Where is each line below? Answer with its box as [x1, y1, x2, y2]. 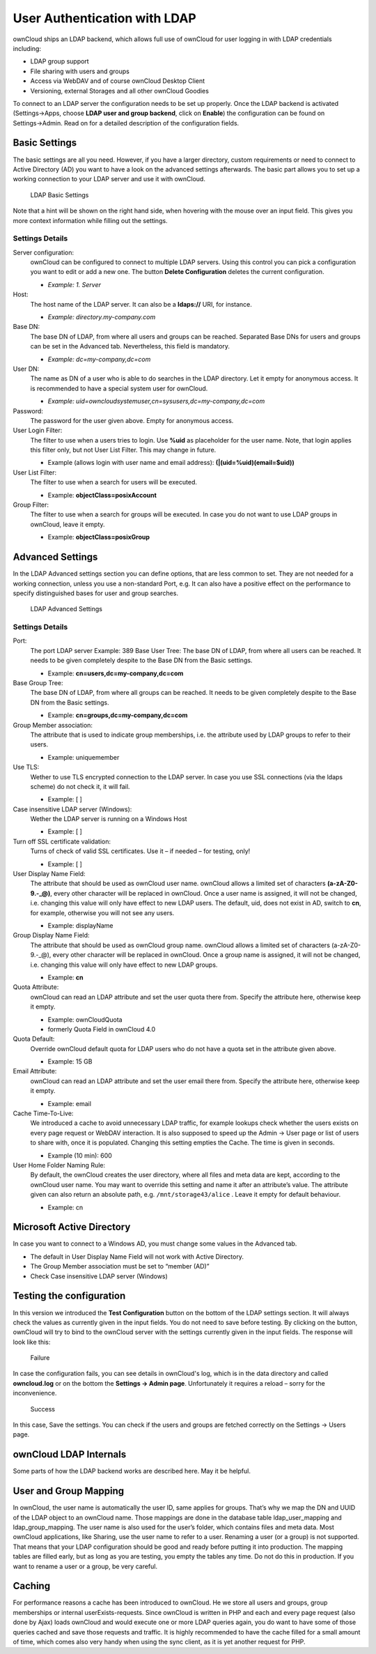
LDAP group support [30, 57, 90, 66]
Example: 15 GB [47, 1057, 93, 1066]
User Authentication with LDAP [13, 10, 196, 26]
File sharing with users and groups [30, 67, 130, 75]
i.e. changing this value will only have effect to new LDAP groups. [30, 960, 218, 969]
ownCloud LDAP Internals [13, 1448, 127, 1460]
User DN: [13, 365, 40, 373]
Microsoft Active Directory [13, 1221, 131, 1233]
